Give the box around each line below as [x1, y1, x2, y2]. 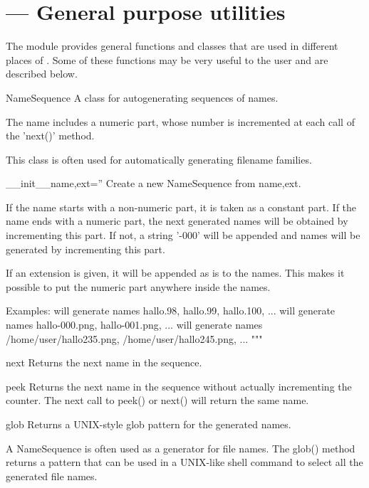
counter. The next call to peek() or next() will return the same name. [6, 393, 309, 408]
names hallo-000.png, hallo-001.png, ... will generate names [6, 317, 263, 332]
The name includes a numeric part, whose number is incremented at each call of [6, 114, 355, 129]
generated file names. [6, 468, 98, 483]
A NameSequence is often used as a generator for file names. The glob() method [6, 440, 355, 455]
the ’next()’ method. [6, 128, 95, 143]
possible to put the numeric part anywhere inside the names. [6, 279, 271, 294]
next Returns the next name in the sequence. [6, 355, 202, 370]
